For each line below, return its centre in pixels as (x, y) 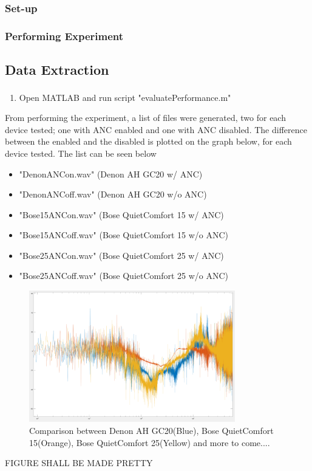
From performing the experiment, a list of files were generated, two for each (145, 118)
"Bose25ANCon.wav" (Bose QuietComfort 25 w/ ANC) (121, 255)
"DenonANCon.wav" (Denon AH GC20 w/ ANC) (111, 174)
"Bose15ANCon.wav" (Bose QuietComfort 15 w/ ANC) (121, 214)
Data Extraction (57, 70)
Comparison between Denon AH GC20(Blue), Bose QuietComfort (151, 430)
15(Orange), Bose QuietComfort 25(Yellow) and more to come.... (150, 442)
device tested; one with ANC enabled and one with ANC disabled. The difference (156, 129)
